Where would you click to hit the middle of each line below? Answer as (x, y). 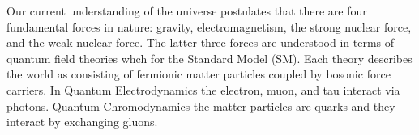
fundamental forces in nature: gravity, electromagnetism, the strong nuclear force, (209, 26)
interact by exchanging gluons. (82, 122)
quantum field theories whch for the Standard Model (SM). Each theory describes (209, 58)
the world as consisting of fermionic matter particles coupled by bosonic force (199, 74)
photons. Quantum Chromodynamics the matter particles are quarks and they (201, 105)
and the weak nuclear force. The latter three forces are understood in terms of (201, 42)
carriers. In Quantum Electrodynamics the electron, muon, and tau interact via (203, 89)
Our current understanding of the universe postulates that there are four (187, 11)
